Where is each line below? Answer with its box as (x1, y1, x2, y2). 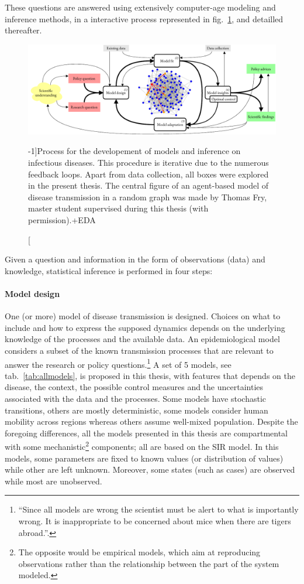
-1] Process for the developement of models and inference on (28, 145, 241, 157)
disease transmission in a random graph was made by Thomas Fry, (28, 190, 267, 203)
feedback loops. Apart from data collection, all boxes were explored (28, 168, 269, 180)
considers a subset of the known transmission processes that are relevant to (5, 344, 274, 356)
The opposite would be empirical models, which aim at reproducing (18, 546, 261, 558)
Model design (5, 287, 60, 299)
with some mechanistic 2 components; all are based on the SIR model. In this (5, 439, 279, 452)
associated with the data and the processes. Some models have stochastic (5, 392, 267, 404)
